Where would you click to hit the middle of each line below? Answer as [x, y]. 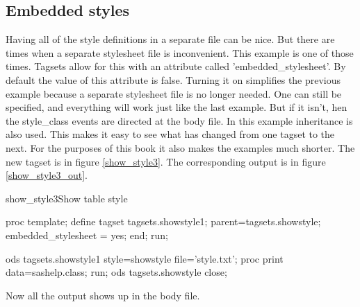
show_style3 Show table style [67, 198]
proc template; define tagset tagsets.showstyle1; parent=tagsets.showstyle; [163, 221]
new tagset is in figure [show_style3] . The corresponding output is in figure [166, 161]
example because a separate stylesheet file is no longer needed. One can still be [174, 93]
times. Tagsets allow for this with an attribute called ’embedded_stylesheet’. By [176, 66]
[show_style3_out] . [47, 175]
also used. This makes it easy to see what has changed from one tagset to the [170, 134]
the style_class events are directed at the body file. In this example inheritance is [179, 120]
